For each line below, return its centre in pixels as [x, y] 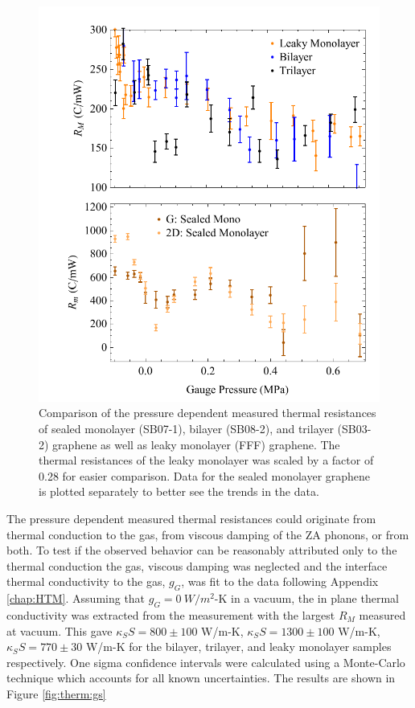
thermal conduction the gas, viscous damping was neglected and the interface [197, 565]
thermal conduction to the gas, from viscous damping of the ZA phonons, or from [208, 534]
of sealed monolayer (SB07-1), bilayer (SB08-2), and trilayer [186, 429]
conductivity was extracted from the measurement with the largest [171, 614]
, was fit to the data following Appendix [280, 581]
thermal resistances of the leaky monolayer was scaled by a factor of [206, 460]
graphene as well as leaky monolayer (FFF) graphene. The [196, 444]
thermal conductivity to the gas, [86, 581]
